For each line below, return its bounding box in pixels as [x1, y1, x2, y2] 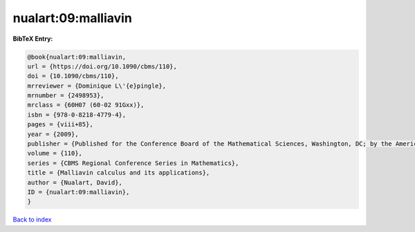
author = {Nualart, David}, [27, 178, 122, 186]
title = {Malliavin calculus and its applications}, [27, 169, 210, 177]
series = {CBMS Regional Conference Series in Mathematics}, [27, 159, 239, 167]
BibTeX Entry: [12, 35, 53, 43]
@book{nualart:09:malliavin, [27, 52, 127, 61]
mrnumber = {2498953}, [27, 92, 104, 99]
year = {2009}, [27, 130, 79, 138]
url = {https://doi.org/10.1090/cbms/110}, [27, 62, 178, 70]
